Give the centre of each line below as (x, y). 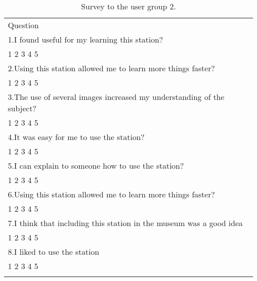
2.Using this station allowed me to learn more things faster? (111, 68)
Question (23, 25)
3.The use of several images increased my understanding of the (116, 97)
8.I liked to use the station (54, 252)
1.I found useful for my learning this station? (86, 39)
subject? (22, 108)
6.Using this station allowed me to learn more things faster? (111, 194)
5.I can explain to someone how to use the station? (96, 165)
